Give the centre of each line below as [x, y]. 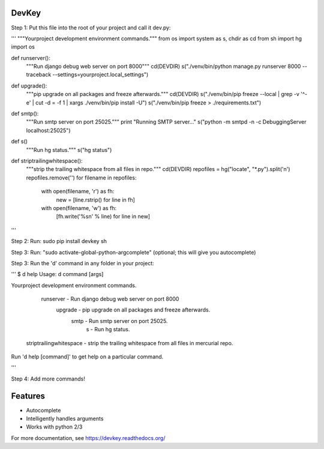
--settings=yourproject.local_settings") [100, 74]
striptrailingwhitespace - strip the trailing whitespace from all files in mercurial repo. [130, 343]
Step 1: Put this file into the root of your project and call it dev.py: [91, 28]
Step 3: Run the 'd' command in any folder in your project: [82, 263]
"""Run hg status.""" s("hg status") [69, 149]
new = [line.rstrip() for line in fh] [95, 200]
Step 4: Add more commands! [48, 379]
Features [28, 396]
